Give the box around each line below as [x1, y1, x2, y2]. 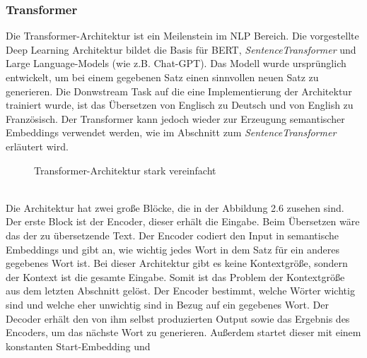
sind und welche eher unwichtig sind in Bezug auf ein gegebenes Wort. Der [6, 297, 329, 311]
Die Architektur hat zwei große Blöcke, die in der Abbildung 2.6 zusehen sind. [6, 200, 344, 215]
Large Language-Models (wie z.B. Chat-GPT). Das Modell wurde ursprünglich [6, 56, 346, 71]
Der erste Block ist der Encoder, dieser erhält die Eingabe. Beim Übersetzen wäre [6, 214, 360, 229]
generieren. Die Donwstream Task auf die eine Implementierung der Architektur [6, 83, 352, 98]
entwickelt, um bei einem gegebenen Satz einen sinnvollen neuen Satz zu [6, 70, 319, 84]
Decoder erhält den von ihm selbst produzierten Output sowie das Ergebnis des [6, 311, 350, 326]
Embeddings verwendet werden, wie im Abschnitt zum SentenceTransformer [6, 125, 337, 140]
